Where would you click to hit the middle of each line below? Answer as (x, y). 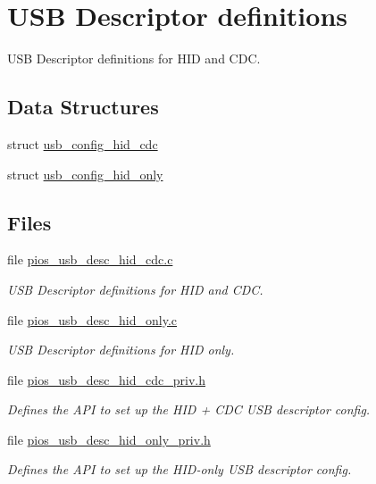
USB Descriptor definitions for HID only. (121, 350)
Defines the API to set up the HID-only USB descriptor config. (180, 469)
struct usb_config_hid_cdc (83, 143)
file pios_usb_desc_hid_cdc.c (90, 259)
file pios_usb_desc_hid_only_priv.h (109, 439)
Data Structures (83, 107)
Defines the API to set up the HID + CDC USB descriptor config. (189, 409)
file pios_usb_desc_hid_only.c (92, 319)
